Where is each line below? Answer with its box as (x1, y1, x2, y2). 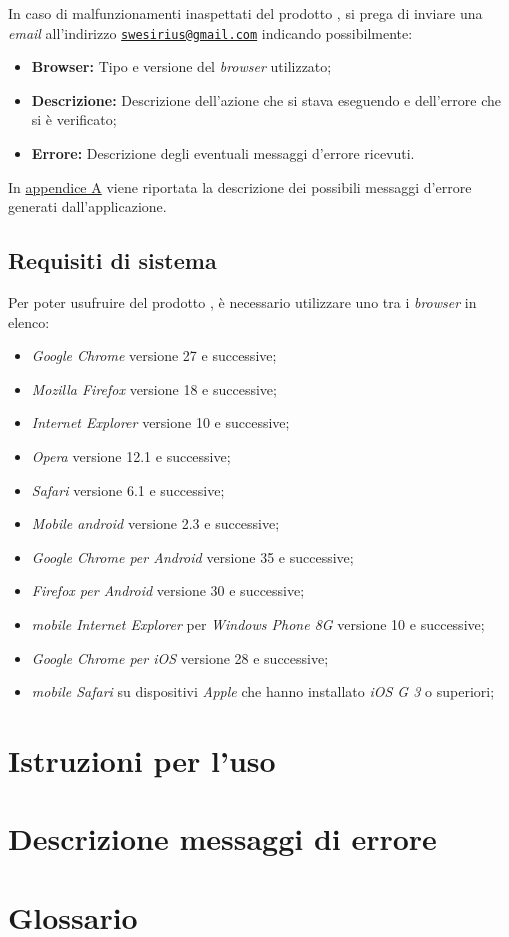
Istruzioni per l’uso (8, 739, 276, 780)
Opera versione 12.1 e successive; (31, 445, 231, 466)
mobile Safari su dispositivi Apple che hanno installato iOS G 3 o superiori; (31, 681, 495, 702)
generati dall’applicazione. (8, 196, 167, 217)
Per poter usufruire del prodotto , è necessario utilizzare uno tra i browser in (8, 292, 477, 313)
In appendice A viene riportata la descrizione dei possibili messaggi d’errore (8, 176, 472, 197)
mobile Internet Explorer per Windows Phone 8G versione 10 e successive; (31, 613, 485, 634)
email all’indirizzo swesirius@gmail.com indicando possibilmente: (8, 22, 413, 43)
